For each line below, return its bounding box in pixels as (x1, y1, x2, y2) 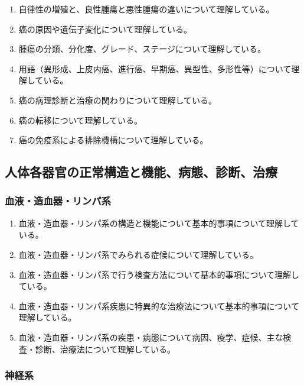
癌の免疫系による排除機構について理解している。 (18, 134, 208, 146)
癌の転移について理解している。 (18, 114, 142, 126)
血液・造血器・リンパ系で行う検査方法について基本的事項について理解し (18, 268, 299, 280)
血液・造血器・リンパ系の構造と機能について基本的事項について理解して (18, 216, 299, 229)
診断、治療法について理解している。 (35, 342, 175, 355)
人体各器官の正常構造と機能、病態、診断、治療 (5, 163, 277, 181)
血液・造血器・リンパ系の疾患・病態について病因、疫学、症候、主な (18, 331, 283, 343)
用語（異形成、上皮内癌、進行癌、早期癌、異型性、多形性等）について (18, 62, 292, 75)
